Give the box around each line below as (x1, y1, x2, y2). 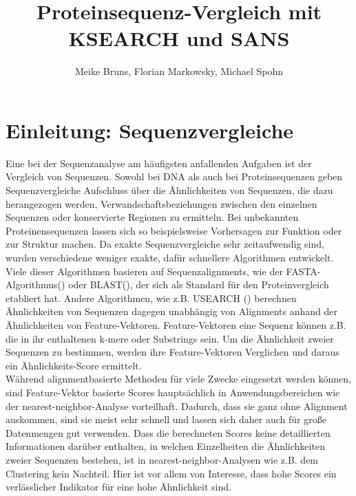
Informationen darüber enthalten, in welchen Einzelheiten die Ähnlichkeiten (6, 439, 325, 453)
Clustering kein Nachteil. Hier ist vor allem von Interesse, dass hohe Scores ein (6, 466, 337, 480)
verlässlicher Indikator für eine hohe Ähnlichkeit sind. (6, 479, 231, 494)
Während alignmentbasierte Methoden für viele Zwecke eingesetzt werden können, (6, 371, 351, 386)
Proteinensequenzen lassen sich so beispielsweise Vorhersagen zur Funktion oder (6, 223, 342, 237)
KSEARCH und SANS (68, 24, 290, 52)
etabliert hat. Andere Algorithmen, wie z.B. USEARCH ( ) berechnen (6, 290, 297, 305)
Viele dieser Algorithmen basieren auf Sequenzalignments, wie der (6, 263, 283, 278)
